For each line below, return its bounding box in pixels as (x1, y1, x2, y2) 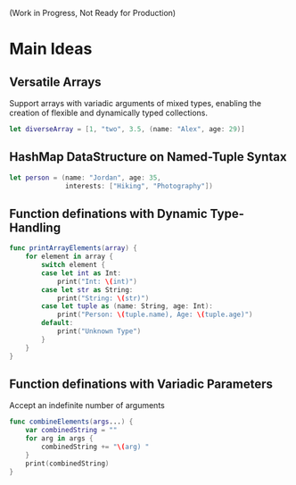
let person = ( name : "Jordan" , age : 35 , (9, 173, 162, 182)
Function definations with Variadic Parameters (9, 376, 274, 391)
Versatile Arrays (9, 74, 102, 89)
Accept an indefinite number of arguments (9, 400, 165, 411)
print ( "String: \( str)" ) (56, 294, 150, 303)
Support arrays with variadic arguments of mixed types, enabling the (9, 98, 261, 108)
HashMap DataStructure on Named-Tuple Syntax (9, 149, 287, 164)
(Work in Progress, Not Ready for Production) (9, 8, 177, 18)
